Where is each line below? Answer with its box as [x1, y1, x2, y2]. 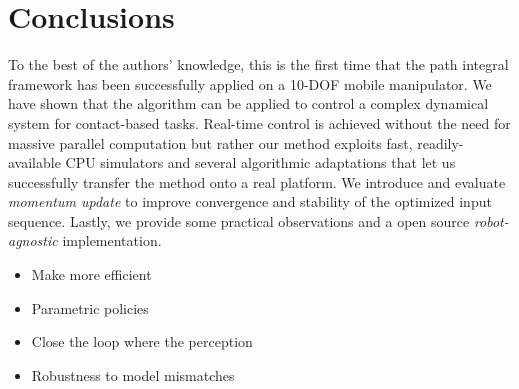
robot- [473, 210, 509, 231]
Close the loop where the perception [31, 331, 253, 352]
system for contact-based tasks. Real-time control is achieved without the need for [8, 112, 511, 133]
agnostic [8, 230, 58, 251]
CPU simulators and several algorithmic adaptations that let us [65, 152, 456, 173]
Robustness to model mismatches [31, 364, 235, 385]
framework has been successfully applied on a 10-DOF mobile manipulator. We [8, 73, 492, 94]
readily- [417, 132, 464, 153]
